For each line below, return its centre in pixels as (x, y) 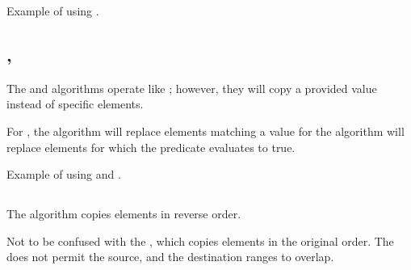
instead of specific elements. (75, 104)
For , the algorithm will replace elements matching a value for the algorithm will (205, 131)
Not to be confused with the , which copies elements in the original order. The (200, 240)
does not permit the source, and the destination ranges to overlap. (170, 257)
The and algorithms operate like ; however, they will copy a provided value (192, 88)
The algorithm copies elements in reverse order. (124, 214)
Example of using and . (64, 174)
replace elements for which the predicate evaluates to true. (151, 147)
